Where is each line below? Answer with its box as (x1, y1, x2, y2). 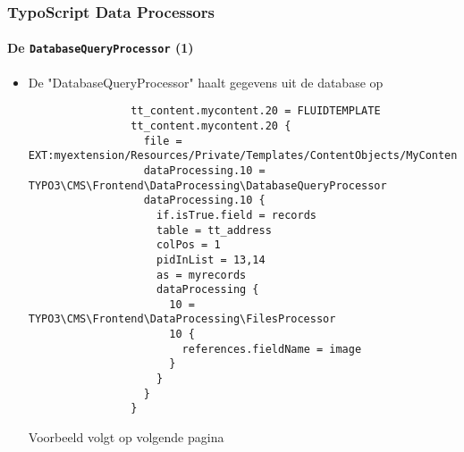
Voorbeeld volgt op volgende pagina (28, 428, 224, 447)
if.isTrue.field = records (156, 208, 316, 222)
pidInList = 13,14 (156, 253, 266, 266)
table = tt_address (156, 223, 272, 237)
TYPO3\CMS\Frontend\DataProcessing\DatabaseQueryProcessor (28, 179, 387, 192)
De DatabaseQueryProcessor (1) (7, 38, 194, 57)
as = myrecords (156, 268, 247, 281)
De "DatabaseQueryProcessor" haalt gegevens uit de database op (28, 72, 384, 91)
